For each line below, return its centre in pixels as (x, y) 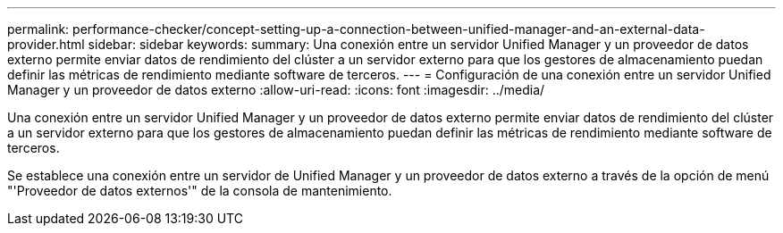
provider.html (46, 44)
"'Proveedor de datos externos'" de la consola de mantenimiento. (200, 191)
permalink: (38, 29)
